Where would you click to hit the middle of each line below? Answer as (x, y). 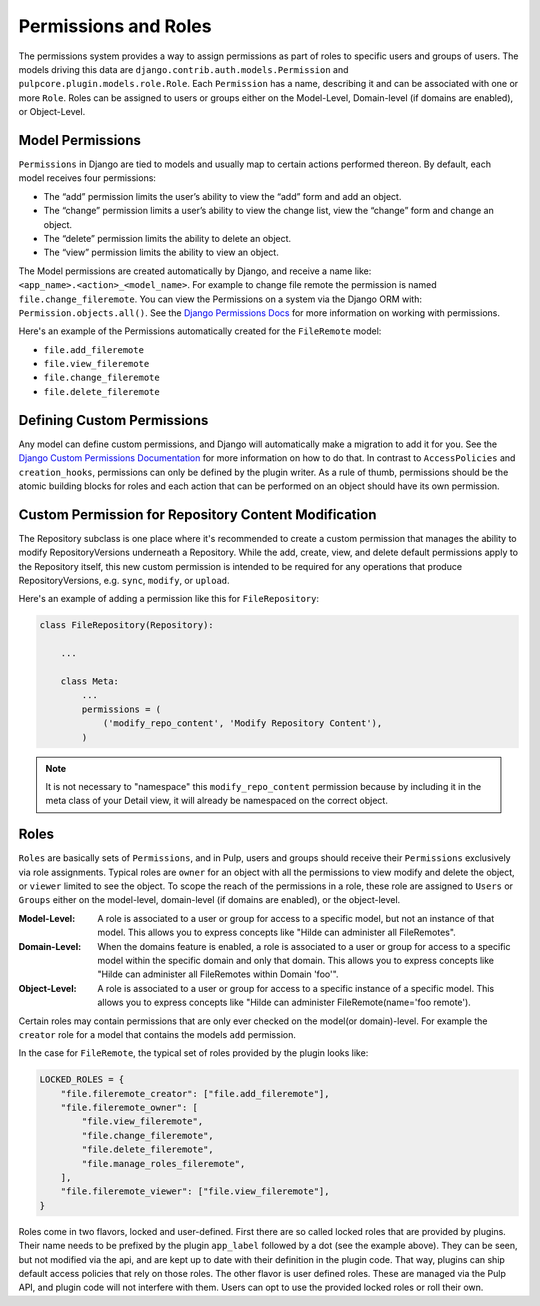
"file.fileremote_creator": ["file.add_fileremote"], (195, 1093)
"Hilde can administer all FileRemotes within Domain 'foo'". (218, 974)
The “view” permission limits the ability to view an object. (161, 252)
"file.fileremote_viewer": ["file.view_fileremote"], (195, 1191)
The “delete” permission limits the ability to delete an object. (167, 238)
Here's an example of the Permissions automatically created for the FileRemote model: (200, 331)
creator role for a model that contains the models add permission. (157, 1034)
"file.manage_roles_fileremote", (163, 1163)
